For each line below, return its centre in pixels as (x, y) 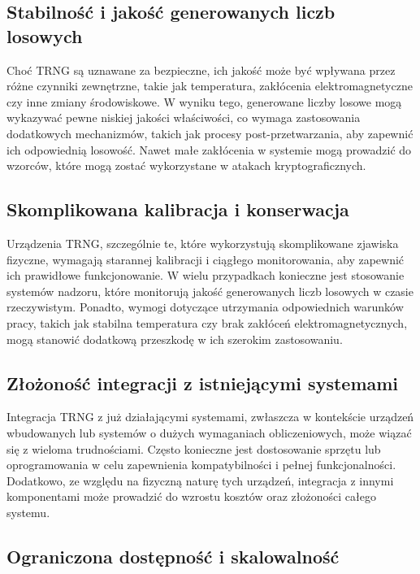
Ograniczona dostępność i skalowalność (173, 556)
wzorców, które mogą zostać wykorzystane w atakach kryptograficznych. (186, 165)
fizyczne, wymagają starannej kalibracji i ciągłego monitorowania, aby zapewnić (206, 259)
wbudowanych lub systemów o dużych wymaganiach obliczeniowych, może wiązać (209, 432)
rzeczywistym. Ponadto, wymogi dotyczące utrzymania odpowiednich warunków (205, 307)
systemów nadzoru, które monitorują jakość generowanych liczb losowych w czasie (210, 291)
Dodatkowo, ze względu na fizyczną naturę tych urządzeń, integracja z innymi (200, 480)
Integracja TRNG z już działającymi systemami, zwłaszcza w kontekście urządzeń (210, 417)
